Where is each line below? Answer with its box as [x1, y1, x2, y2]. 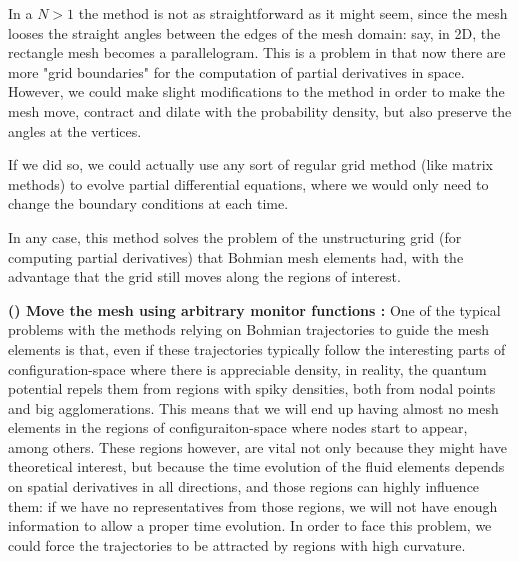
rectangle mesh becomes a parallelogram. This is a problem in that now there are [8, 42, 506, 63]
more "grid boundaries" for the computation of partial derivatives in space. [8, 61, 465, 82]
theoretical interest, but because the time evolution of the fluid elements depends [8, 456, 505, 477]
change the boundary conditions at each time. [8, 193, 289, 214]
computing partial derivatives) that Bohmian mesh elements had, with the [8, 246, 464, 267]
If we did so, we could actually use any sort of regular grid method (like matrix [8, 154, 493, 175]
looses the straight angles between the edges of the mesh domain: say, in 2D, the [8, 22, 501, 43]
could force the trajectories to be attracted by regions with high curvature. [8, 534, 466, 555]
